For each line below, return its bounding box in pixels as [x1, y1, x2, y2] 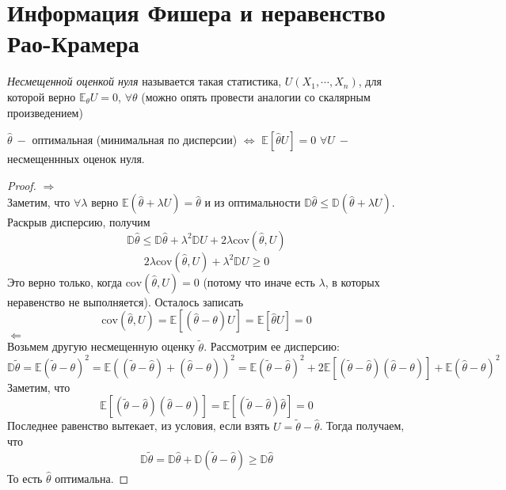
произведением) [7, 104, 83, 120]
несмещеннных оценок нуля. [7, 150, 145, 167]
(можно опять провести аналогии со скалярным [141, 88, 371, 104]
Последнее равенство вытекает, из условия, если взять [7, 417, 270, 434]
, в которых [325, 273, 380, 290]
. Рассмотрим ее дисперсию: [204, 338, 340, 355]
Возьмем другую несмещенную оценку [7, 338, 195, 355]
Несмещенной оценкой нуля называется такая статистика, [7, 73, 282, 89]
